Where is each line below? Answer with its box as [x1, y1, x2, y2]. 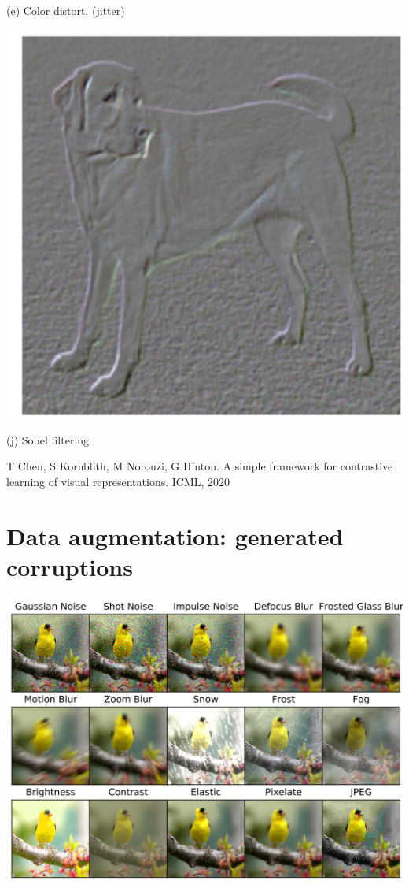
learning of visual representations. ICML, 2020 [6, 474, 230, 490]
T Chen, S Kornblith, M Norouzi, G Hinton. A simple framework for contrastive [6, 458, 393, 474]
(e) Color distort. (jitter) [6, 2, 125, 18]
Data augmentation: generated [6, 519, 344, 552]
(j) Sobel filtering [6, 431, 90, 448]
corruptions [6, 551, 133, 583]
